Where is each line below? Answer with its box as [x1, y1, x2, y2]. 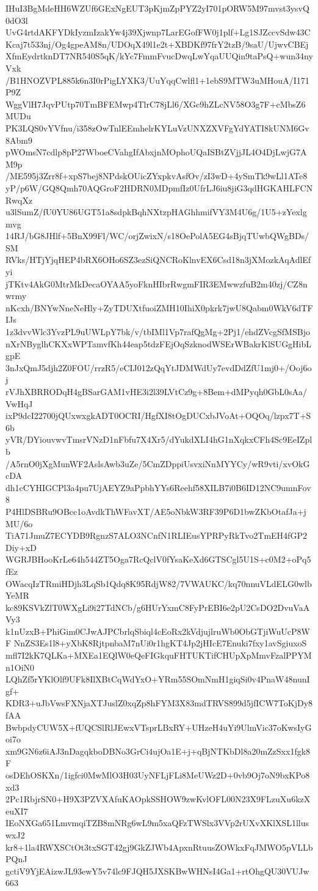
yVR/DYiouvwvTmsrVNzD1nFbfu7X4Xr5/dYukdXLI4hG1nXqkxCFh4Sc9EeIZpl [5, 433, 313, 446]
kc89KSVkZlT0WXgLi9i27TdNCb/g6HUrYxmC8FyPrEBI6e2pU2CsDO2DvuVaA [5, 601, 310, 613]
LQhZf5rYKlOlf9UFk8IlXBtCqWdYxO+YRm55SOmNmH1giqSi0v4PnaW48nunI [5, 673, 310, 686]
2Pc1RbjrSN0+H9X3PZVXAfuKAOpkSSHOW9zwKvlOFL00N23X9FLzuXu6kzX [5, 793, 311, 805]
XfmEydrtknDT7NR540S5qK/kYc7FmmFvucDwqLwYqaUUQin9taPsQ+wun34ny [5, 50, 313, 62]
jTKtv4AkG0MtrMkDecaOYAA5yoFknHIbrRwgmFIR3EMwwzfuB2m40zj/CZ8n [5, 277, 308, 290]
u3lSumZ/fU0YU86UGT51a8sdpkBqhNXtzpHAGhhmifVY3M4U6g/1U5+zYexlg [5, 205, 307, 218]
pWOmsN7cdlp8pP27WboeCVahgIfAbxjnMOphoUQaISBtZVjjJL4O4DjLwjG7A [5, 146, 307, 158]
